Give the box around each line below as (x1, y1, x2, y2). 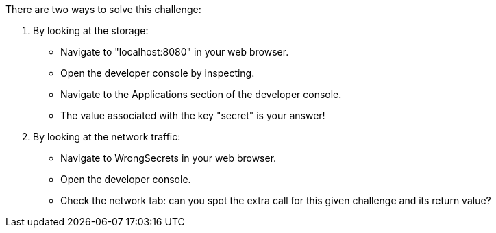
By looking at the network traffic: (33, 131, 181, 143)
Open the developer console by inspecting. (60, 67, 255, 79)
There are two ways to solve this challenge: (5, 3, 201, 15)
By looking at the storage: (33, 25, 149, 36)
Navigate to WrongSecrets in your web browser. (60, 152, 277, 164)
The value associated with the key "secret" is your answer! (60, 110, 325, 121)
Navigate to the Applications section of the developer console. (60, 88, 342, 100)
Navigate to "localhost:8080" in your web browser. (60, 46, 289, 58)
